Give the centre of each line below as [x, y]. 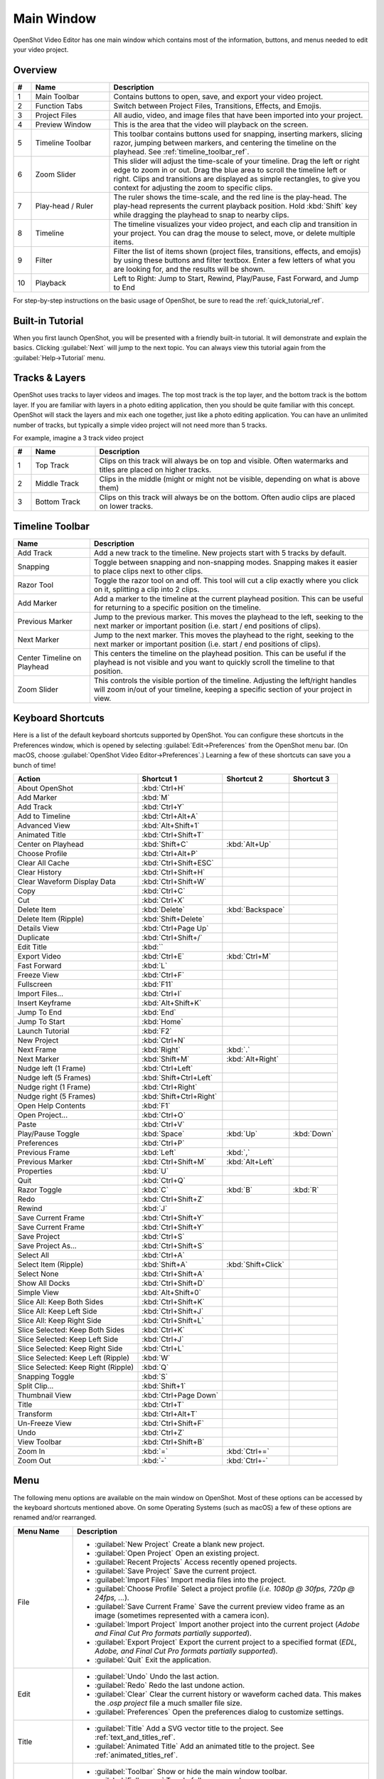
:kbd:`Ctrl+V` [163, 1124]
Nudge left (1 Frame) [52, 1068]
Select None [38, 1274]
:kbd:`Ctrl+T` [163, 1404]
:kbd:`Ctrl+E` [163, 956]
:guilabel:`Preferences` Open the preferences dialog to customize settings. [219, 1711]
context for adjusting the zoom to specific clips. [193, 187]
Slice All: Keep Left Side [57, 1311]
